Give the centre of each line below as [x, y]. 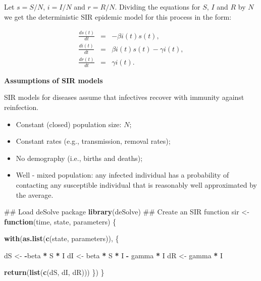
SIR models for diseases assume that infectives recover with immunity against [124, 97]
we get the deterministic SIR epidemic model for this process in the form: [118, 16]
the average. [35, 194]
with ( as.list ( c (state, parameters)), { [62, 238]
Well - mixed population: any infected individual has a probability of [122, 175]
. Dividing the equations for [158, 7]
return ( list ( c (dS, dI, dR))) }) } [54, 272]
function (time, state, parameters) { [60, 221]
